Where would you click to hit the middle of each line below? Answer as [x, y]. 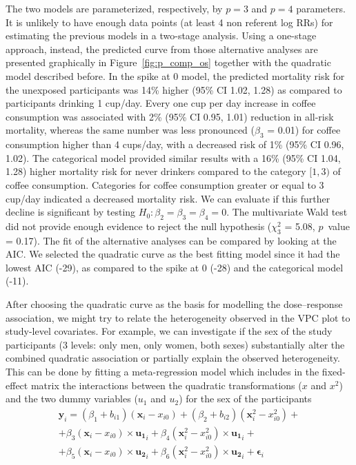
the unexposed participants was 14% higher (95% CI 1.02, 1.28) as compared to [174, 89]
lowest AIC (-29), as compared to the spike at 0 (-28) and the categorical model [175, 267]
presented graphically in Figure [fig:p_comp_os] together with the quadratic [168, 62]
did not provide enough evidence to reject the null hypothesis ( [139, 226]
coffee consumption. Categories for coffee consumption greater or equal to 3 [165, 184]
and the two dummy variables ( [72, 399]
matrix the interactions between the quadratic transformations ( [166, 385]
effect [17, 385]
